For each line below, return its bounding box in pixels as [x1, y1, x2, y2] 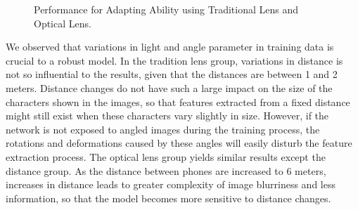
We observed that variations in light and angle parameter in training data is [6, 39, 334, 54]
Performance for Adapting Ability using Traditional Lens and [34, 2, 299, 16]
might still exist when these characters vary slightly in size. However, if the [6, 108, 329, 123]
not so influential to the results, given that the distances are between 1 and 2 [6, 67, 338, 81]
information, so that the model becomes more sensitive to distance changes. [6, 190, 331, 205]
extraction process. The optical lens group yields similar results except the [6, 149, 326, 164]
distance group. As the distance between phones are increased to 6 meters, [6, 163, 326, 178]
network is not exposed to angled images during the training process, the [6, 122, 320, 136]
